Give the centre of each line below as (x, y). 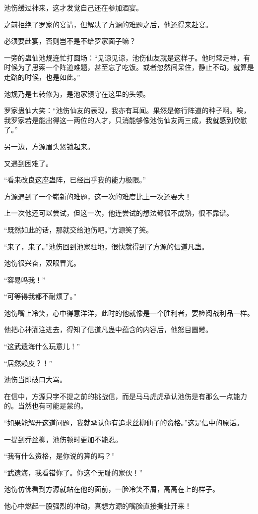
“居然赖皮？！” (28, 363)
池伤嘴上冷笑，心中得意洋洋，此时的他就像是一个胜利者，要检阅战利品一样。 (129, 313)
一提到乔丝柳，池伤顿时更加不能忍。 (63, 439)
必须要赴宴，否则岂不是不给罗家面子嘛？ (70, 41)
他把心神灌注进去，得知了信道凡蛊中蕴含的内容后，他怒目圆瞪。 (108, 329)
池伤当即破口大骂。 (35, 379)
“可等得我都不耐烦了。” (40, 296)
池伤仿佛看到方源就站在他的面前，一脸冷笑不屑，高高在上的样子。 (112, 489)
